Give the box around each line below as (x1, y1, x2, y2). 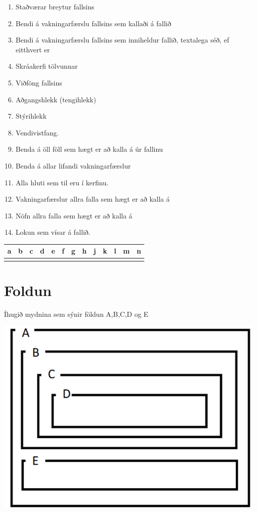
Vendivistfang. (15, 127, 59, 137)
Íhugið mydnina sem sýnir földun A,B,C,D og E (4, 308, 149, 319)
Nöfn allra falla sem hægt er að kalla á (15, 210, 132, 220)
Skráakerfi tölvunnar (15, 61, 78, 71)
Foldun (4, 280, 52, 300)
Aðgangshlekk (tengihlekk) (15, 94, 96, 104)
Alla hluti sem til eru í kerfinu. (15, 177, 109, 187)
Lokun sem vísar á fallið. (15, 227, 90, 237)
